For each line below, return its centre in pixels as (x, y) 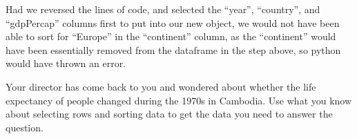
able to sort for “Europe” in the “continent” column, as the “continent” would (171, 36)
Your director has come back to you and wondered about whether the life (161, 86)
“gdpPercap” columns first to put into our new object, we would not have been (173, 22)
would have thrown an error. (66, 63)
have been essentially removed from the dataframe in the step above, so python (173, 49)
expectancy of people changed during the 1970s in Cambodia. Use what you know (179, 100)
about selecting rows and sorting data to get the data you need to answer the (169, 114)
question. (25, 127)
